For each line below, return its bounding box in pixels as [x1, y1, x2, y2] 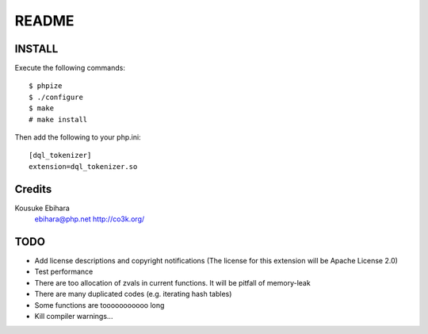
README [14, 12, 75, 29]
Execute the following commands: [14, 63, 126, 73]
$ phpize [29, 82, 63, 90]
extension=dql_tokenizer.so [29, 162, 138, 171]
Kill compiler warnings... [34, 311, 113, 321]
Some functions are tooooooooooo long [34, 300, 165, 309]
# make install [29, 115, 88, 124]
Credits [14, 182, 52, 196]
